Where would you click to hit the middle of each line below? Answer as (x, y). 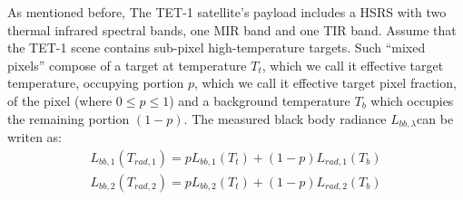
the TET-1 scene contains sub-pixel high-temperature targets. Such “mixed (217, 48)
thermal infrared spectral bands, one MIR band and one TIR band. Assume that (232, 29)
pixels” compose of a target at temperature (127, 65)
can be (435, 118)
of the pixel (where (60, 100)
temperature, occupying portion (96, 83)
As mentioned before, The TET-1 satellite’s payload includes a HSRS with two (227, 12)
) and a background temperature (260, 100)
